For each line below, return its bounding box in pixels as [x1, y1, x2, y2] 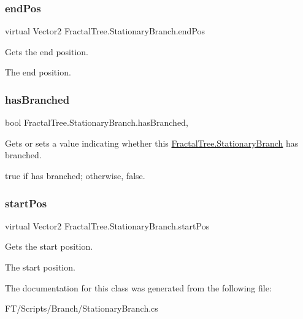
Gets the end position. [5, 45, 88, 58]
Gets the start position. [5, 240, 93, 253]
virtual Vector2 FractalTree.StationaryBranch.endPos [5, 25, 205, 37]
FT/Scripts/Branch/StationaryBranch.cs [5, 302, 158, 315]
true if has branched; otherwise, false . [5, 169, 145, 182]
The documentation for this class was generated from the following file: [5, 281, 272, 294]
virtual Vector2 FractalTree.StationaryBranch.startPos [5, 219, 210, 232]
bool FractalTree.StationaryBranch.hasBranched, [5, 116, 188, 129]
